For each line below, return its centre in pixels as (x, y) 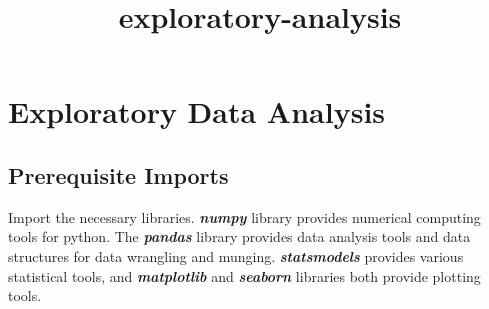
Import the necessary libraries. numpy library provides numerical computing (244, 216)
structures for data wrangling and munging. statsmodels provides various (236, 255)
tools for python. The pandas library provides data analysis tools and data (239, 236)
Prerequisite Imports (118, 174)
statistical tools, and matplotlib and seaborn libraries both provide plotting (244, 275)
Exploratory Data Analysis (197, 111)
